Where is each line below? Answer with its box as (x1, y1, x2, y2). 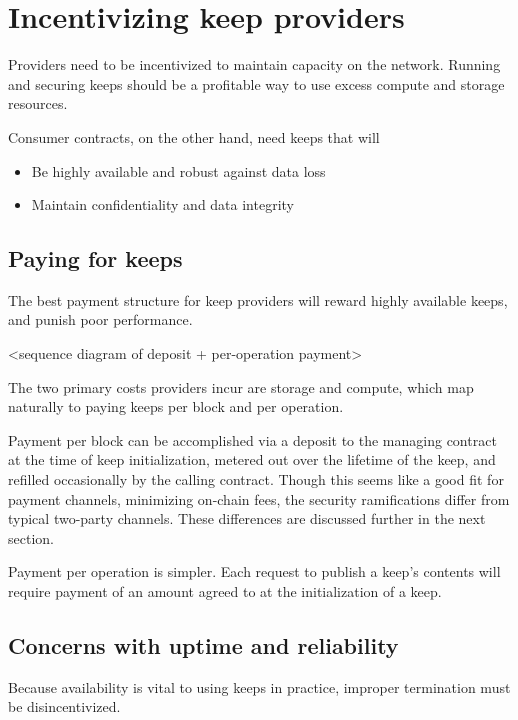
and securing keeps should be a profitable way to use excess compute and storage (8, 73, 505, 94)
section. (8, 527, 54, 548)
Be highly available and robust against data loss (31, 160, 326, 181)
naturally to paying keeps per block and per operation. (8, 396, 344, 417)
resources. (8, 93, 68, 114)
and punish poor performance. (8, 309, 193, 330)
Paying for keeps (8, 243, 183, 274)
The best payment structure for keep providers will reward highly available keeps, (8, 289, 508, 310)
